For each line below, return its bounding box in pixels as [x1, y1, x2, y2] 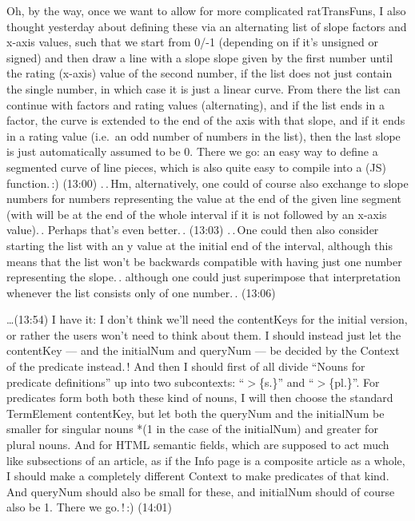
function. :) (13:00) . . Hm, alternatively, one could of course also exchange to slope [6, 174, 409, 191]
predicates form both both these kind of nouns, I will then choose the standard [6, 389, 393, 406]
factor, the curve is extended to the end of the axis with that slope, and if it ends [6, 112, 405, 129]
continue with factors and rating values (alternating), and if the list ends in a [6, 96, 385, 113]
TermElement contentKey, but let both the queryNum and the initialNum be [6, 404, 385, 421]
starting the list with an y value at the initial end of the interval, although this [6, 237, 393, 253]
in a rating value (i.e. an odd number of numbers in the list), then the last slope [6, 127, 401, 144]
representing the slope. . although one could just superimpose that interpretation [6, 268, 401, 285]
